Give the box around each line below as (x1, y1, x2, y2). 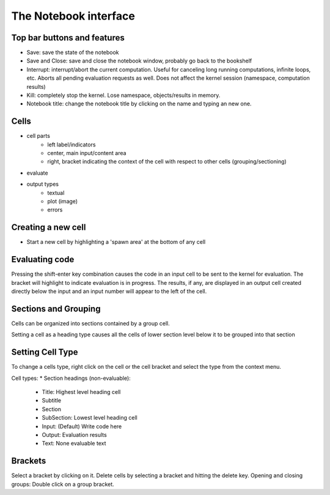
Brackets (11, 456, 46, 466)
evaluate (26, 169, 48, 176)
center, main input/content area (47, 149, 127, 157)
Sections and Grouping (11, 303, 101, 314)
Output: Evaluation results (42, 431, 107, 438)
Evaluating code (11, 254, 75, 265)
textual (47, 189, 65, 196)
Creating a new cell (11, 222, 86, 233)
